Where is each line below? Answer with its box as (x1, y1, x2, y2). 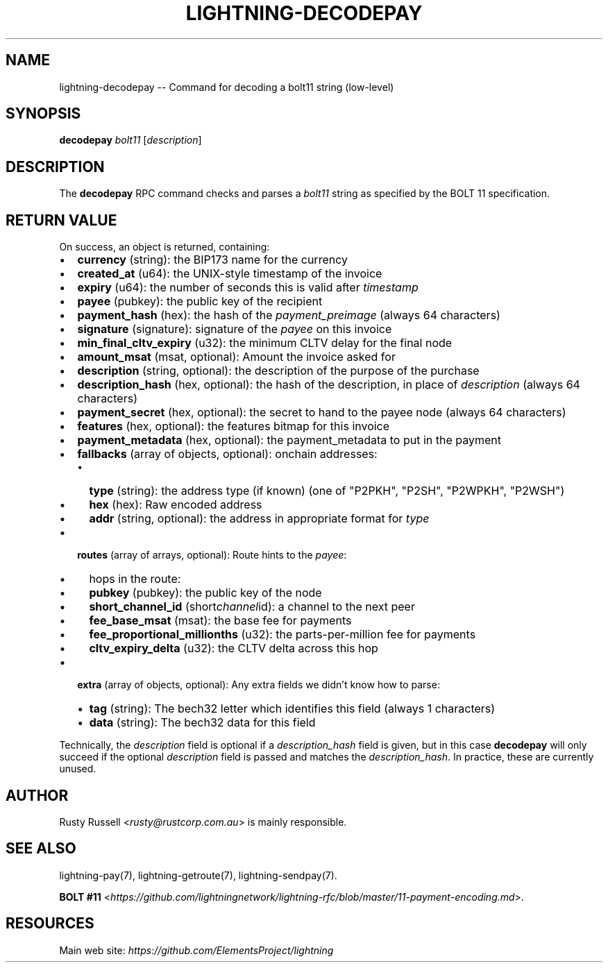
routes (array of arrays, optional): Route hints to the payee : (77, 549, 347, 561)
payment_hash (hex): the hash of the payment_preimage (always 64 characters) (77, 308, 500, 323)
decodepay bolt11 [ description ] (59, 134, 202, 146)
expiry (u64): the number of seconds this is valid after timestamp (77, 280, 419, 295)
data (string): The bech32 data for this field (89, 715, 316, 730)
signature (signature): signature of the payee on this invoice (77, 322, 392, 337)
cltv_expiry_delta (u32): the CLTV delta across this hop (89, 641, 378, 656)
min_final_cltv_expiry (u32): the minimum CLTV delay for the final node (77, 336, 453, 350)
